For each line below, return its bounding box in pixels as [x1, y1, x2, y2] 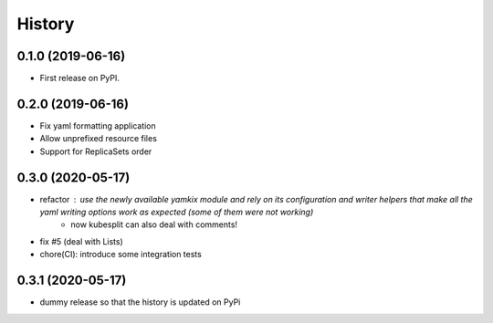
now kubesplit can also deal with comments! [70, 219, 237, 230]
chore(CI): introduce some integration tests [39, 249, 203, 260]
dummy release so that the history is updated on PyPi [39, 297, 241, 307]
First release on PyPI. [39, 73, 121, 84]
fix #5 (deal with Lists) [39, 235, 123, 246]
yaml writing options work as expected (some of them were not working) [39, 206, 314, 218]
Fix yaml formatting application [39, 120, 157, 131]
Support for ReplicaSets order [39, 146, 152, 157]
